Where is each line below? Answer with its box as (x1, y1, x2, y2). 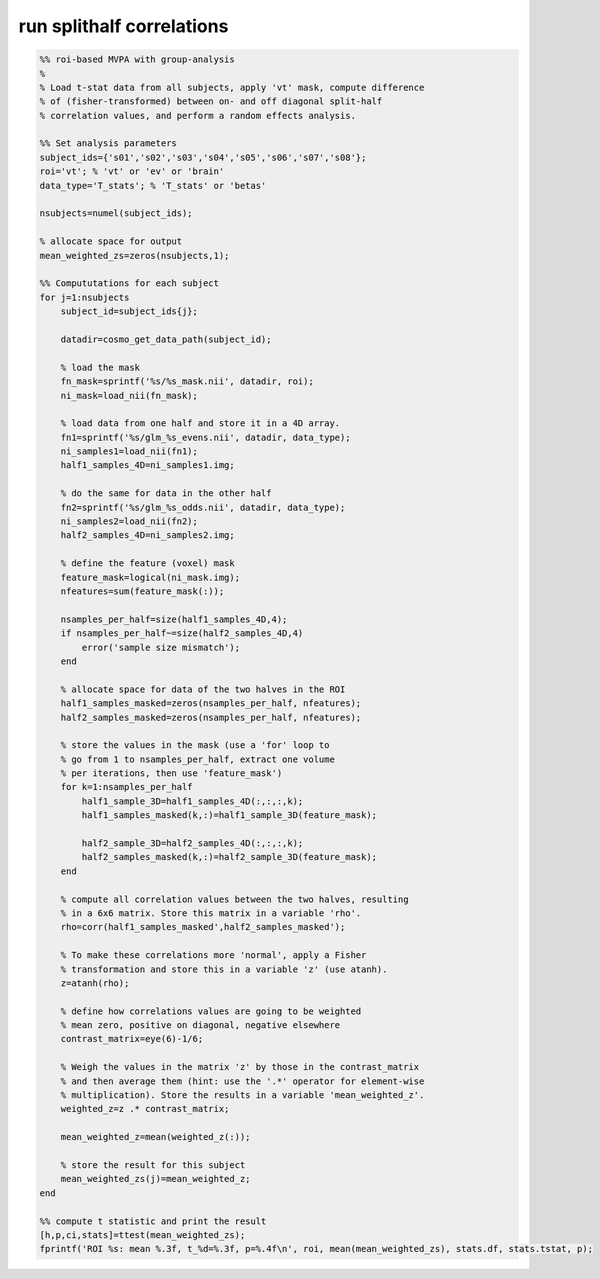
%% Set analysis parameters (39, 138, 177, 149)
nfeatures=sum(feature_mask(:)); (60, 585, 225, 597)
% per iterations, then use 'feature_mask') (60, 768, 283, 779)
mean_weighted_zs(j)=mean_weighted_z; (60, 1173, 251, 1185)
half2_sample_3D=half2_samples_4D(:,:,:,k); (81, 838, 304, 849)
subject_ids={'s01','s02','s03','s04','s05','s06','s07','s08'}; (39, 151, 367, 163)
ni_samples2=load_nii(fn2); (60, 516, 199, 527)
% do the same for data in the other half (60, 488, 272, 499)
